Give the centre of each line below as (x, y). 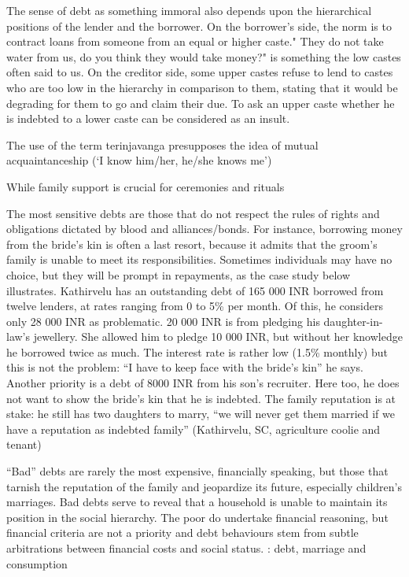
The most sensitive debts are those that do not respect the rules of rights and (193, 213)
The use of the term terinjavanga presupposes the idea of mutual (162, 144)
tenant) (24, 444)
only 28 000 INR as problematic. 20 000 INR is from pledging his (163, 321)
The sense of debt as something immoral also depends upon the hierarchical (189, 10)
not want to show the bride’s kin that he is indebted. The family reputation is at (201, 398)
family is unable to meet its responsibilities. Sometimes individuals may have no (199, 259)
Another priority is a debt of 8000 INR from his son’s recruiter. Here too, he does (203, 383)
